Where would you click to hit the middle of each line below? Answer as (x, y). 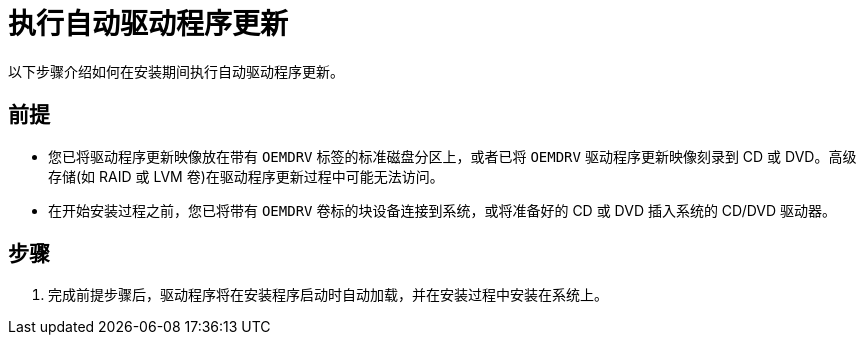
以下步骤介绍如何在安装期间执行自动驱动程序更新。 (176, 71)
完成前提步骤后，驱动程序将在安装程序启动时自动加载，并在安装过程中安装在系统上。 (328, 295)
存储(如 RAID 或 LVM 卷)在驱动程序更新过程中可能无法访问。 (246, 176)
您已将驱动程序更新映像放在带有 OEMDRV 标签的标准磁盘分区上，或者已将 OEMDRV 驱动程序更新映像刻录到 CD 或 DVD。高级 (452, 156)
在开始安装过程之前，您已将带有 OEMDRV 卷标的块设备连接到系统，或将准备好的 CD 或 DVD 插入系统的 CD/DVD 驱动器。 (442, 210)
